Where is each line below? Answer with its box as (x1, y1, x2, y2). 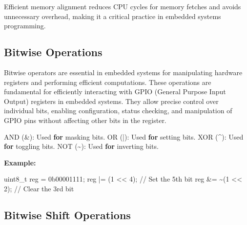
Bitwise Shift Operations (4, 207, 131, 222)
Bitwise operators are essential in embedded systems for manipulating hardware (4, 67, 243, 77)
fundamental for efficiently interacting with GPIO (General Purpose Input (4, 86, 226, 97)
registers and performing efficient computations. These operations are (4, 77, 211, 87)
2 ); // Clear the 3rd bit (4, 183, 74, 193)
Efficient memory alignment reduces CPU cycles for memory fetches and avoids (4, 1, 241, 11)
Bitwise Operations (4, 44, 103, 60)
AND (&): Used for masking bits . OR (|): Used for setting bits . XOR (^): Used (4, 131, 244, 142)
